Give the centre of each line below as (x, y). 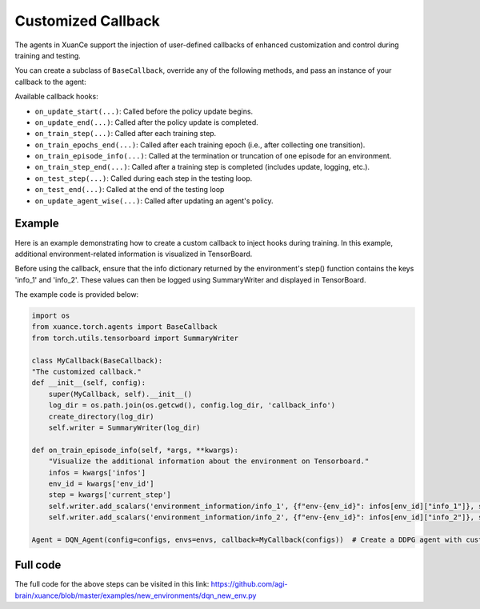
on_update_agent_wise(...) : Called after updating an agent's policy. (154, 201)
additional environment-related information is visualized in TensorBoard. (134, 254)
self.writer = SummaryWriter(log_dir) (124, 427)
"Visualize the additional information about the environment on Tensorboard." (209, 461)
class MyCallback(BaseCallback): (97, 361)
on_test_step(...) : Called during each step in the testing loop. (144, 178)
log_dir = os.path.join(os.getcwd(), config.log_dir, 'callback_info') (192, 405)
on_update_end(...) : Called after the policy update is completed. (147, 122)
